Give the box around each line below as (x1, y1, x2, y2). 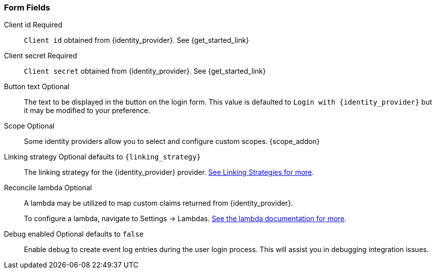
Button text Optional (4, 82, 69, 91)
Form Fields (4, 2, 50, 12)
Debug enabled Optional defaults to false (4, 230, 144, 239)
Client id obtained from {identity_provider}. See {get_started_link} (24, 36, 249, 45)
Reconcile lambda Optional (4, 183, 92, 192)
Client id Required (4, 20, 62, 29)
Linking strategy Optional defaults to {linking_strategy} (4, 152, 201, 161)
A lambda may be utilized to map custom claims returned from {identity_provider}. (24, 199, 293, 208)
